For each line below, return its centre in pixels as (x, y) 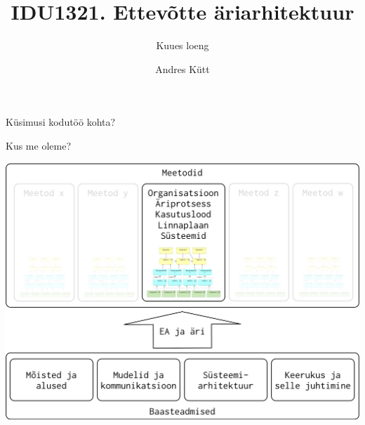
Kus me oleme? (38, 145)
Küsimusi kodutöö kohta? (61, 122)
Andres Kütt (182, 68)
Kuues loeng (182, 45)
